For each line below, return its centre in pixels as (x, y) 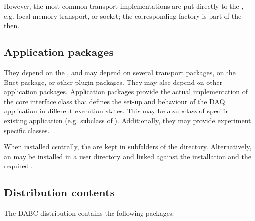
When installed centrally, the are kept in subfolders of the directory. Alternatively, (128, 147)
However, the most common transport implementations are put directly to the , (124, 6)
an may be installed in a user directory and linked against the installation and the (127, 156)
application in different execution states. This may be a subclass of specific (116, 111)
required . (18, 166)
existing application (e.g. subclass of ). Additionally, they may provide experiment (127, 120)
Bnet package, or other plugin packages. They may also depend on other (113, 82)
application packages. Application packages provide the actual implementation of (126, 92)
